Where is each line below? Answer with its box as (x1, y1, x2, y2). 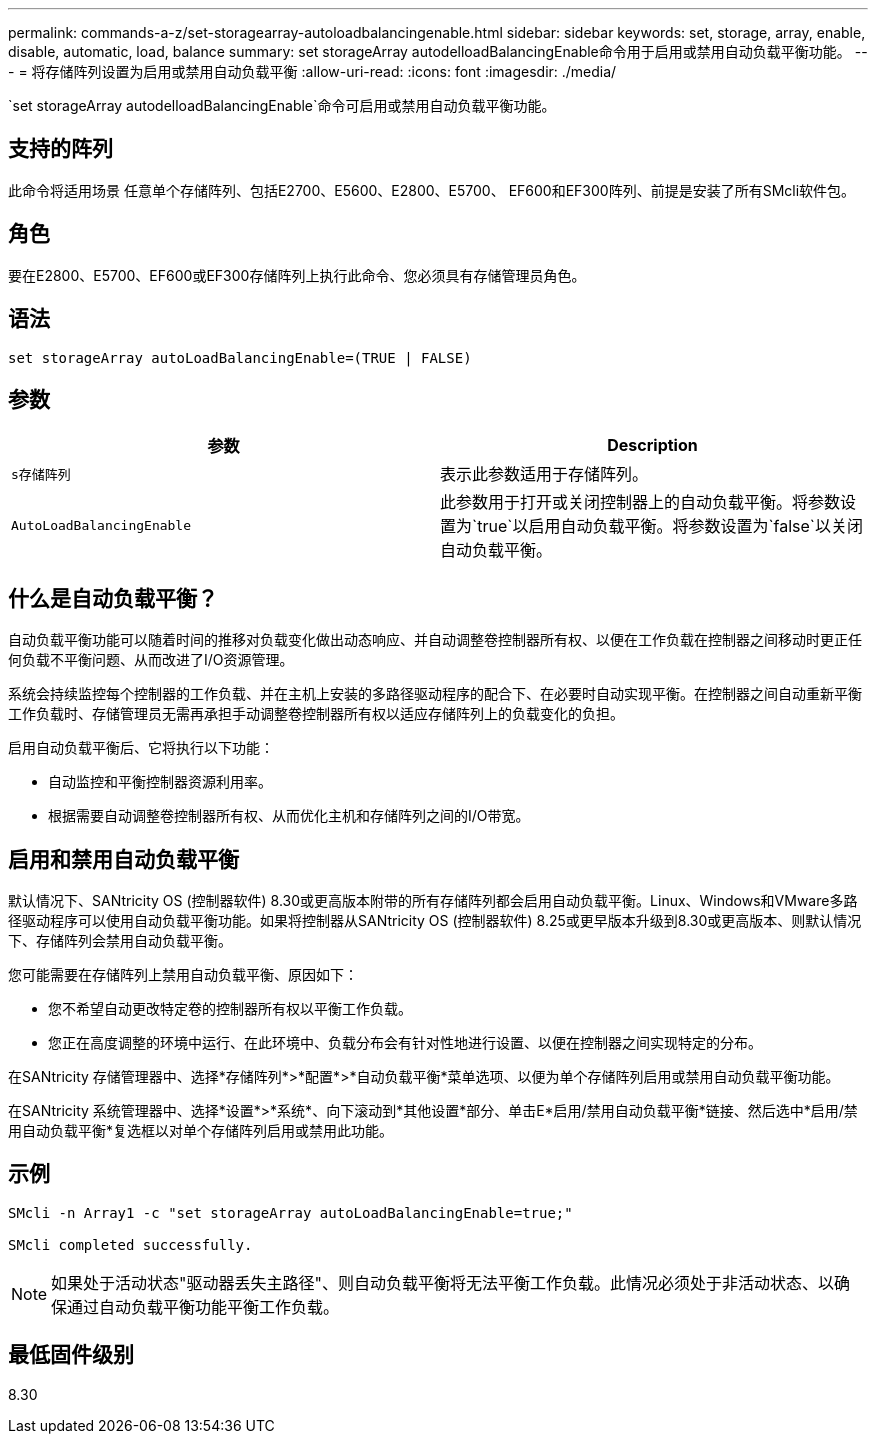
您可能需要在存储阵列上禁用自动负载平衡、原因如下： (8, 966, 358, 984)
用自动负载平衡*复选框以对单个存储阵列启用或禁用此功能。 (8, 1122, 394, 1140)
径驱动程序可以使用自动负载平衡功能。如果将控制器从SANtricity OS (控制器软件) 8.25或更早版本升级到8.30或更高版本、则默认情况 (8, 912, 862, 930)
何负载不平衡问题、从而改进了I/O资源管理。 (8, 651, 294, 669)
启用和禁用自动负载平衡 (8, 846, 239, 872)
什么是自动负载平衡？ (8, 585, 218, 611)
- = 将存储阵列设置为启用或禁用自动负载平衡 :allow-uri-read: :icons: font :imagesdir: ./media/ (8, 63, 617, 80)
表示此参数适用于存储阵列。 (440, 464, 649, 485)
